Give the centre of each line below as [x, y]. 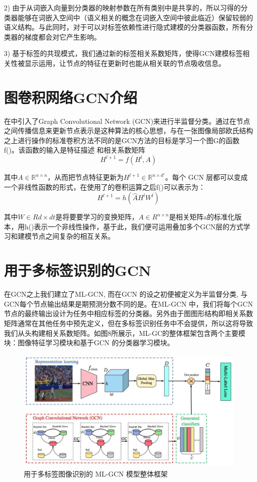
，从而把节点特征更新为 [86, 177]
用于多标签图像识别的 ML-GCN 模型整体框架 [96, 474]
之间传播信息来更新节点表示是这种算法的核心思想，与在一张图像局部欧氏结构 [128, 131]
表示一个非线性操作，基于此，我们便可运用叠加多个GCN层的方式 [139, 226]
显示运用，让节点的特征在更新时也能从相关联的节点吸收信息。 [125, 63]
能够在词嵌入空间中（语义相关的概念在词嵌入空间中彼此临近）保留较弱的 [135, 17]
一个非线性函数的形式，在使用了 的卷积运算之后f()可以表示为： [105, 187]
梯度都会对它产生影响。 [63, 36]
